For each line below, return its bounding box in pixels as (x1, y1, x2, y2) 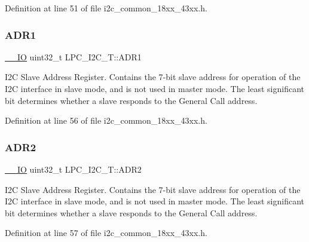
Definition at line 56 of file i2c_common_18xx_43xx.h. (5, 114, 207, 127)
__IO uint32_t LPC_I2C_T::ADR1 (5, 50, 142, 63)
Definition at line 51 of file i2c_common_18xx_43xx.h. (5, 2, 207, 14)
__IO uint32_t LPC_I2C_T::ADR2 (5, 163, 142, 175)
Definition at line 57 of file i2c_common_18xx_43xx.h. (5, 226, 207, 239)
